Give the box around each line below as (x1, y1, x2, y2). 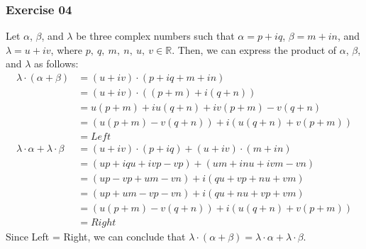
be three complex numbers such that (76, 28, 235, 43)
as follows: (34, 56, 79, 71)
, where (50, 42, 82, 57)
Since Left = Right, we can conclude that (6, 229, 186, 244)
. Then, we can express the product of (172, 42, 337, 57)
